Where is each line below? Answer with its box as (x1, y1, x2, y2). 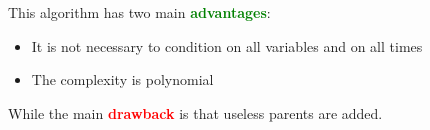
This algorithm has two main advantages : (8, 2, 271, 22)
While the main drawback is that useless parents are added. (8, 102, 383, 123)
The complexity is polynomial (31, 69, 214, 90)
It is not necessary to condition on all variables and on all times (31, 35, 423, 56)
